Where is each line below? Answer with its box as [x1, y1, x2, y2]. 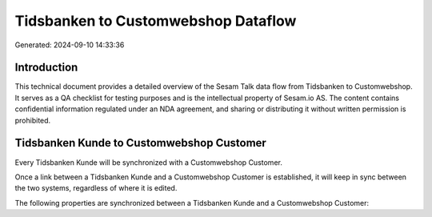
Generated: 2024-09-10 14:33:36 [14, 40, 125, 50]
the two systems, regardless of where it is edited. [14, 183, 178, 193]
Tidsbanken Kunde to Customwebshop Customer [14, 136, 267, 150]
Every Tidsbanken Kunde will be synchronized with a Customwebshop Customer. [14, 157, 283, 167]
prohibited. [14, 115, 51, 125]
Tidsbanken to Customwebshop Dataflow [14, 12, 297, 30]
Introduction [14, 61, 78, 74]
